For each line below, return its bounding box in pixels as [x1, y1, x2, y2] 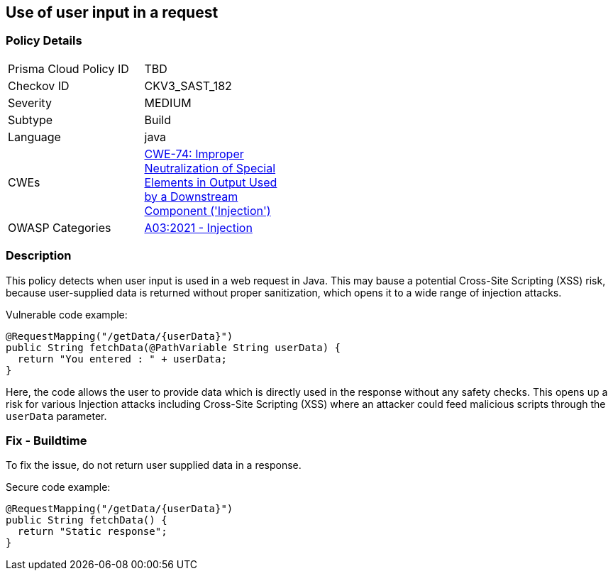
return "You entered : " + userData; [17, 353, 227, 365]
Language [8, 129, 61, 144]
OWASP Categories [8, 220, 111, 235]
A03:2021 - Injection [144, 220, 253, 235]
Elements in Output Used [144, 175, 277, 189]
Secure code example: [6, 481, 111, 494]
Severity [8, 95, 52, 110]
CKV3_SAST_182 [144, 78, 232, 93]
